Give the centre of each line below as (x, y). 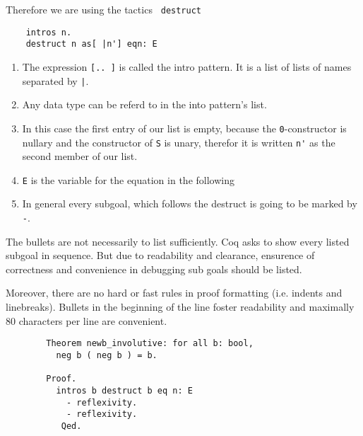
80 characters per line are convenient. (87, 320)
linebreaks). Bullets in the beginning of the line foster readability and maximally (180, 307)
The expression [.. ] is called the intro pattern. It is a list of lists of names (187, 66)
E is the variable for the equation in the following (128, 179)
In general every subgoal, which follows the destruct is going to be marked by (190, 203)
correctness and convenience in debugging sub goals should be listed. (154, 269)
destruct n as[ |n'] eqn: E (91, 44)
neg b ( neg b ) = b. (107, 355)
